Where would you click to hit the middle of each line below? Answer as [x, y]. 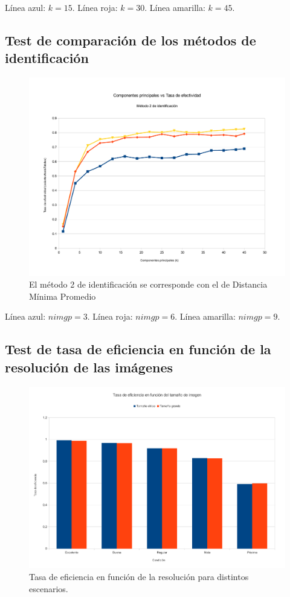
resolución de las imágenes [89, 367]
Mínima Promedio [63, 296]
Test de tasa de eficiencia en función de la [138, 349]
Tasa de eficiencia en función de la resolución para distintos [139, 576]
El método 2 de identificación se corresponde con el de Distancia [148, 284]
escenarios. [49, 588]
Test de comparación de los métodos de [130, 40]
